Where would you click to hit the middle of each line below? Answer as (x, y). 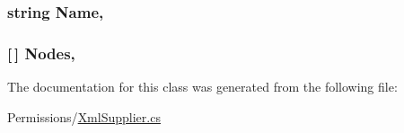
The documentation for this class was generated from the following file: (202, 87)
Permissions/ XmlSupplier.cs (84, 116)
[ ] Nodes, (41, 53)
